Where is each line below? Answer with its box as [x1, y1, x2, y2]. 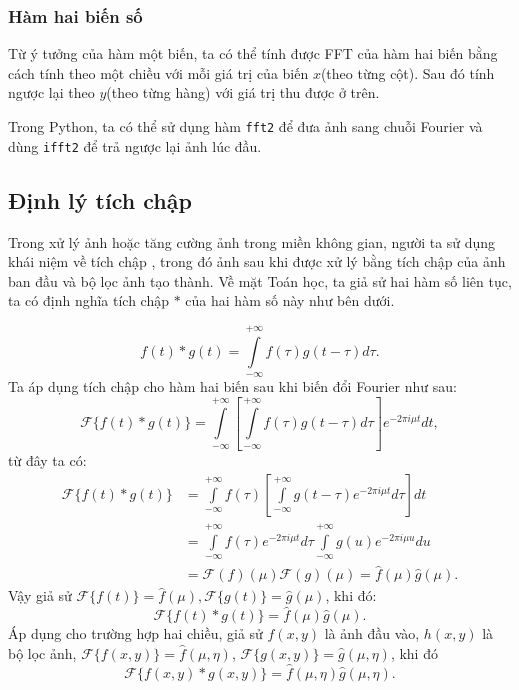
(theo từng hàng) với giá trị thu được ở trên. [106, 82, 380, 103]
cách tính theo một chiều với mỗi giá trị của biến [8, 62, 309, 83]
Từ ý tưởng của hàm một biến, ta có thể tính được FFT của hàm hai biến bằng [8, 43, 498, 64]
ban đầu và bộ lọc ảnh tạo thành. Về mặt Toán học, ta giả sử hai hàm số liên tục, [8, 270, 512, 291]
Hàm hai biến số [8, 3, 143, 28]
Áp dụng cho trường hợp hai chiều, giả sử [8, 623, 263, 644]
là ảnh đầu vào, [324, 623, 420, 644]
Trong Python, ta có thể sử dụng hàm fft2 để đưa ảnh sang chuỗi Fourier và [8, 116, 483, 136]
